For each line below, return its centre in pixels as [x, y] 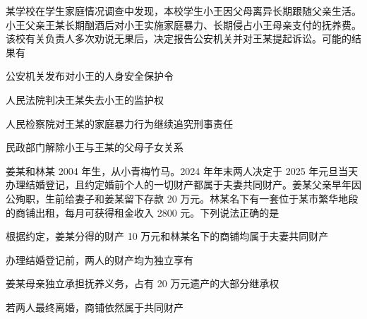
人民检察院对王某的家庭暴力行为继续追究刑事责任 [119, 123]
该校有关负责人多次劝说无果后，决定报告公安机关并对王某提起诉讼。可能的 [179, 38]
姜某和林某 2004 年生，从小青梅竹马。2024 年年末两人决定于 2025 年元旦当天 [182, 170]
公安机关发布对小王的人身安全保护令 [90, 76]
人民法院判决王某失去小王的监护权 [85, 99]
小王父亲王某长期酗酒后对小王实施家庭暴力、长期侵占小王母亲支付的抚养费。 [183, 24]
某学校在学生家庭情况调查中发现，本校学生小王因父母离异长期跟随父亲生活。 [183, 11]
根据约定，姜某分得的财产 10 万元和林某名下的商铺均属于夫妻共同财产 [167, 236]
